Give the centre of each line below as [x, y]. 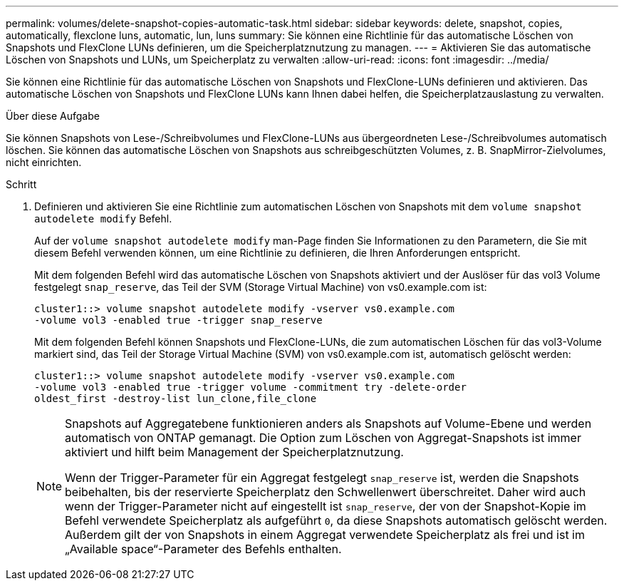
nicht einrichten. [44, 162]
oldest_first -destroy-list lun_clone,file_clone [176, 399]
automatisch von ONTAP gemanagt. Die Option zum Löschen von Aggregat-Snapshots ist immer [323, 438]
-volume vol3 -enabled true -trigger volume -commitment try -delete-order [250, 387]
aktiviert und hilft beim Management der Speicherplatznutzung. [234, 452]
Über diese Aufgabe [53, 116]
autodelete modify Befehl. [103, 219]
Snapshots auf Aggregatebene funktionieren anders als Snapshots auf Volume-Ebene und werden [328, 423]
